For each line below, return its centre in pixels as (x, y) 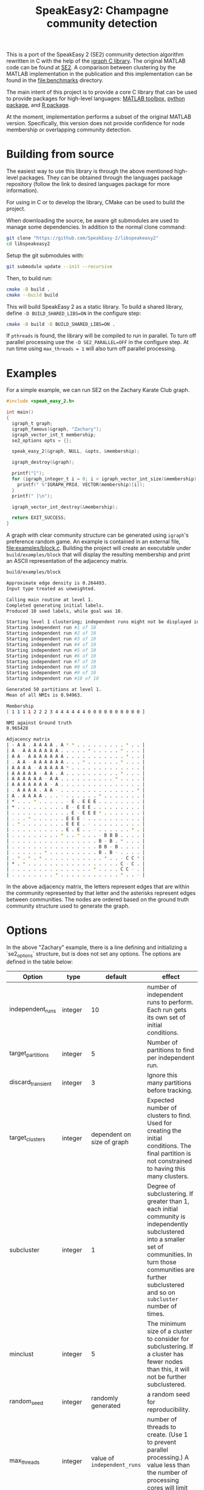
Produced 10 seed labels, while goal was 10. (65, 611)
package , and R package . (38, 105)
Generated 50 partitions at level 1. (54, 690)
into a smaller (166, 1239)
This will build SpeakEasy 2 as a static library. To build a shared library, (95, 306)
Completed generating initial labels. (55, 605)
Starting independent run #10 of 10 (53, 678)
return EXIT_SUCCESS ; (39, 518)
